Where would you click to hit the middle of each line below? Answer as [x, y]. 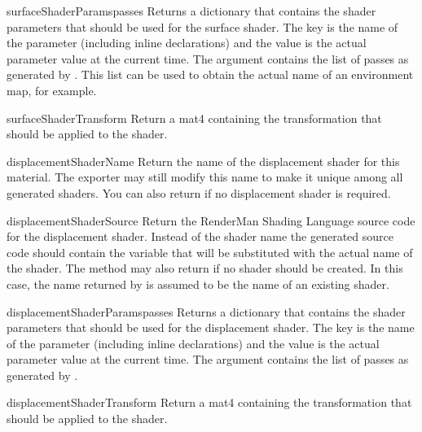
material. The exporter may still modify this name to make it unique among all [205, 177]
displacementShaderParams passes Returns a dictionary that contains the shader [206, 311]
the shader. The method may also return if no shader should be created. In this [205, 268]
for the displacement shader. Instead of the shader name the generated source [200, 236]
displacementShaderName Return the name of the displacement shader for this [203, 161]
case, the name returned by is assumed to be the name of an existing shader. [198, 284]
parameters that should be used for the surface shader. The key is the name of [202, 26]
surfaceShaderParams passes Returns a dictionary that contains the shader [191, 11]
